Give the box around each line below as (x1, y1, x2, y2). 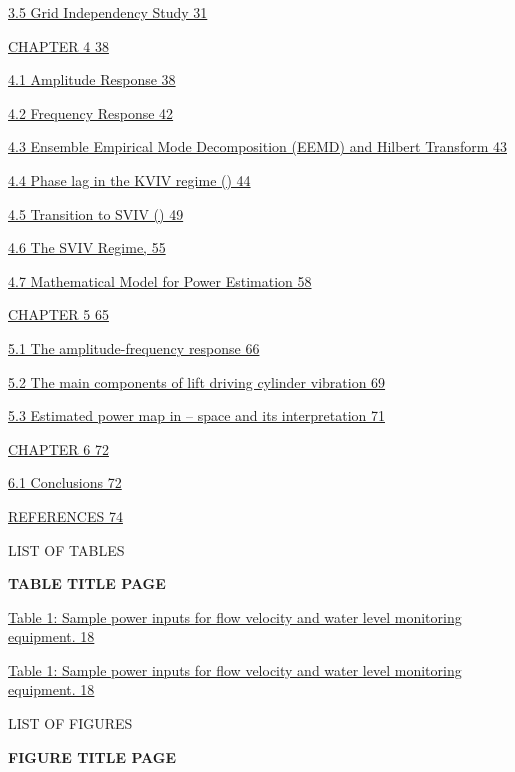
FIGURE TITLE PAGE (8, 746, 177, 767)
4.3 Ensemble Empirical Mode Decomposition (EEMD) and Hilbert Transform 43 (8, 136, 507, 157)
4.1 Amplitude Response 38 (8, 69, 176, 90)
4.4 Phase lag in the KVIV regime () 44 (8, 169, 251, 190)
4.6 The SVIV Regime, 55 (8, 237, 166, 258)
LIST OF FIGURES (8, 713, 133, 734)
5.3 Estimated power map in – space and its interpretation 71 (8, 405, 385, 426)
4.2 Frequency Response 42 (8, 102, 174, 123)
